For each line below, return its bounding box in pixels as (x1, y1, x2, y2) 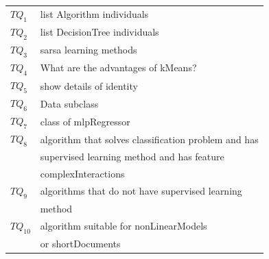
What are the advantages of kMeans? (40, 60, 197, 75)
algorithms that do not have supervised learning (40, 184, 242, 198)
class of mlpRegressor (40, 114, 130, 128)
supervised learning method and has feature (40, 149, 224, 164)
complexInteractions (40, 166, 125, 180)
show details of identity (40, 78, 138, 92)
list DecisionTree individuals (40, 25, 159, 39)
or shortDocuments (40, 236, 121, 250)
